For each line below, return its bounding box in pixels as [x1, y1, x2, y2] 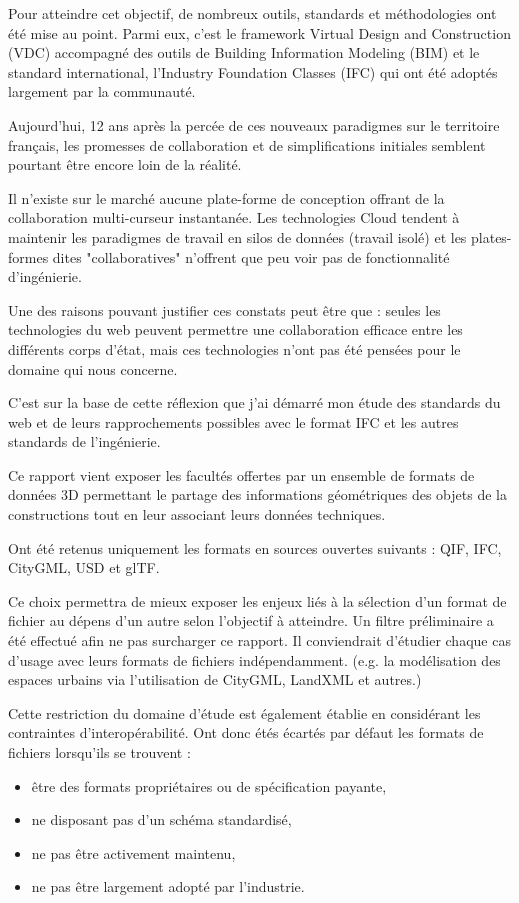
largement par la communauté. [8, 81, 196, 102]
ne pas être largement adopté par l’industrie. [31, 876, 305, 897]
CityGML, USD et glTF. [8, 557, 160, 578]
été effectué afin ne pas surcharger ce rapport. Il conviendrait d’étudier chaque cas [8, 630, 511, 651]
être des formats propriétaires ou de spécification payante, [31, 775, 387, 796]
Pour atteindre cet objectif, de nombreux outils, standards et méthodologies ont [8, 3, 497, 23]
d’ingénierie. [8, 266, 82, 287]
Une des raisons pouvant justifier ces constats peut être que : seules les [8, 299, 441, 320]
